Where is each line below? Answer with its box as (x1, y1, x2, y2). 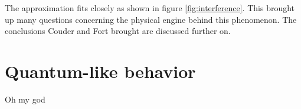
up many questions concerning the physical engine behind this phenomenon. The (5, 13, 297, 25)
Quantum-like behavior (5, 59, 196, 83)
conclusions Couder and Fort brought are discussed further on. (5, 25, 231, 37)
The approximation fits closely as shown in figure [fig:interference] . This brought (5, 2, 295, 13)
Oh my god (5, 93, 45, 105)
